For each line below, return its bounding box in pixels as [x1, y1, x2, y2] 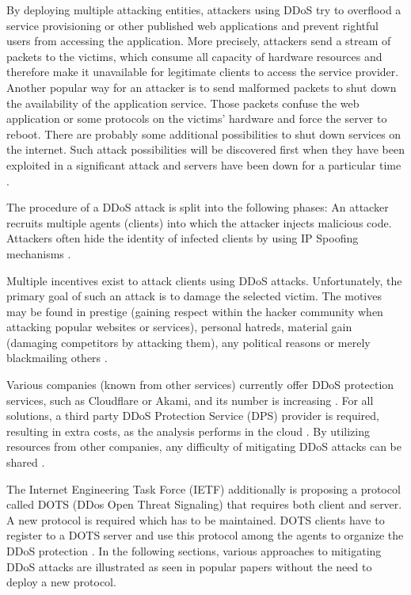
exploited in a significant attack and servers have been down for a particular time [6, 156, 401, 173]
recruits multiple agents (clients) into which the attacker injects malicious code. [6, 214, 392, 231]
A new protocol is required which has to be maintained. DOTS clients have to [6, 511, 385, 528]
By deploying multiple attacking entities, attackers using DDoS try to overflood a [6, 2, 401, 17]
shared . [6, 454, 45, 471]
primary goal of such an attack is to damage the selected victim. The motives [6, 288, 382, 304]
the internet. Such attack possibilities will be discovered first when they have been [6, 141, 405, 158]
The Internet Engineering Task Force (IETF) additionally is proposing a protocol [6, 480, 401, 497]
